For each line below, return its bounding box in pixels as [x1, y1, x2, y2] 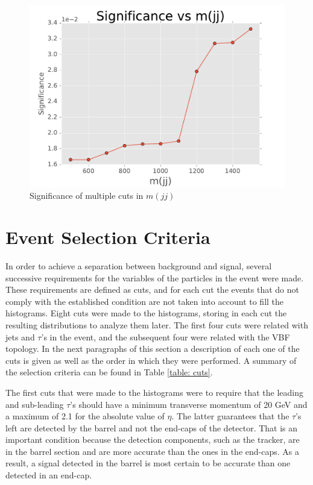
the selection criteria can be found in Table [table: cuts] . [5, 366, 213, 378]
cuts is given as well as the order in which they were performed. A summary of [5, 354, 297, 366]
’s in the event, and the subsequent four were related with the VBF [41, 330, 290, 343]
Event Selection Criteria [5, 225, 210, 249]
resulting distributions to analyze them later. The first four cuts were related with [5, 318, 308, 331]
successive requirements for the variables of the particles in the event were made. [5, 271, 304, 284]
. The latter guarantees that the [171, 410, 289, 422]
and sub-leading [5, 398, 64, 410]
